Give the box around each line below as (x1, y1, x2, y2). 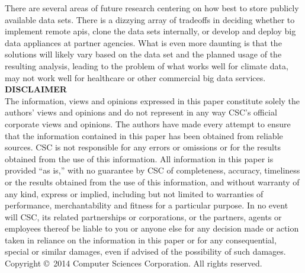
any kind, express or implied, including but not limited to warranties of (5, 187, 264, 200)
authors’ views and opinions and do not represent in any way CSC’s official (5, 106, 277, 118)
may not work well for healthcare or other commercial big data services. (5, 71, 266, 83)
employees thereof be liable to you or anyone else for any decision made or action (5, 222, 299, 235)
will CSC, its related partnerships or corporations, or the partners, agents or (5, 210, 282, 223)
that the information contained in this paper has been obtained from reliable (5, 129, 283, 142)
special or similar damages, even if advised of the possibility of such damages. (5, 245, 286, 258)
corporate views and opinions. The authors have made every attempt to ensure (5, 117, 291, 130)
